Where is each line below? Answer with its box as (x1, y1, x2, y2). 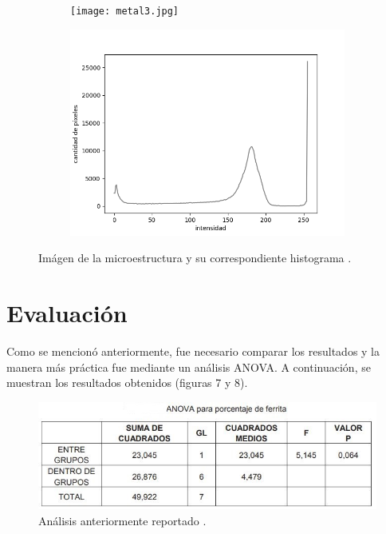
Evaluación (6, 297, 128, 329)
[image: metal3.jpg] (70, 6, 179, 17)
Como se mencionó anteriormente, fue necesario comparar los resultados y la (6, 342, 380, 359)
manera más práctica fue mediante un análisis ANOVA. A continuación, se (6, 358, 371, 375)
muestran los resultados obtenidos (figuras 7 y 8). (6, 374, 248, 391)
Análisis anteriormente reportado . (38, 512, 207, 528)
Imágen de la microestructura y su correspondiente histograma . (38, 249, 352, 266)
